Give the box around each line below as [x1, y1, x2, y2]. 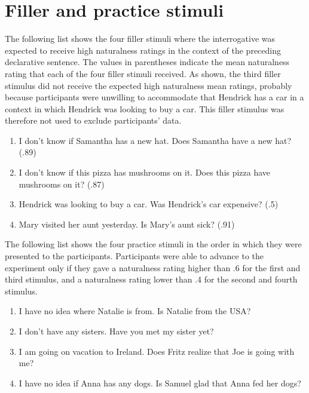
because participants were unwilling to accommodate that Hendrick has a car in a [5, 91, 304, 103]
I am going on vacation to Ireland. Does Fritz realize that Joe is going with [19, 345, 295, 357]
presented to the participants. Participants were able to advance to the [5, 250, 264, 262]
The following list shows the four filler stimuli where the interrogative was [5, 32, 276, 45]
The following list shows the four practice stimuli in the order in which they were [5, 238, 302, 250]
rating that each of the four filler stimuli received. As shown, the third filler [5, 67, 281, 79]
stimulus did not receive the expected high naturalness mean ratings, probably [5, 79, 292, 91]
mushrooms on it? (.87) [19, 177, 105, 190]
